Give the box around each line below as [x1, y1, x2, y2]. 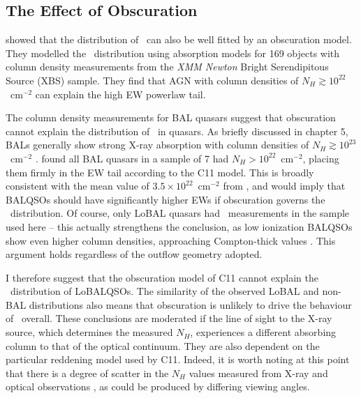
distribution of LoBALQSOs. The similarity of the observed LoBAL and [10, 284, 319, 298]
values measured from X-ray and [189, 365, 328, 380]
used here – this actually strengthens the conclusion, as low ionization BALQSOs [6, 219, 353, 234]
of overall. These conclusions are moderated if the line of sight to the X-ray [6, 311, 332, 326]
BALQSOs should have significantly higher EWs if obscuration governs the [6, 192, 325, 206]
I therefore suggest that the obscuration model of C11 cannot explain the [6, 270, 318, 284]
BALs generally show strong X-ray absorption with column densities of [6, 137, 309, 152]
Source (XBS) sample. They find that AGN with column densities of [6, 72, 299, 87]
